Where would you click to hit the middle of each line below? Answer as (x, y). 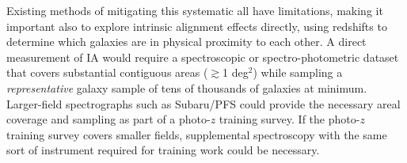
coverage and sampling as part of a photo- (108, 119)
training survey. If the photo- (289, 119)
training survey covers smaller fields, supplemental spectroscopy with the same (197, 134)
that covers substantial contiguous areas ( (107, 72)
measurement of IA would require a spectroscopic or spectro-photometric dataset (203, 57)
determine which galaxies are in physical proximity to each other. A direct (186, 42)
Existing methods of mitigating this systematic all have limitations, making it (195, 10)
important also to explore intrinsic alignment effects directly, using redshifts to (197, 26)
